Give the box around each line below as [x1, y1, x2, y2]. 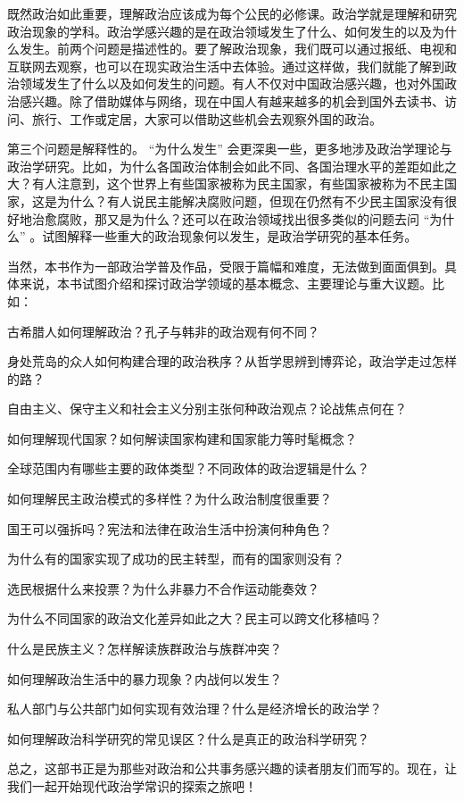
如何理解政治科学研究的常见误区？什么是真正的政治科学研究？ [7, 729, 369, 747]
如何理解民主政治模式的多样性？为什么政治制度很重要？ [7, 489, 332, 508]
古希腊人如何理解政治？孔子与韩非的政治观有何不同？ [7, 321, 319, 340]
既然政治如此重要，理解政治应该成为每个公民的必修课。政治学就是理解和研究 [7, 4, 457, 22]
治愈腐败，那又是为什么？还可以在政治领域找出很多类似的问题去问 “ [31, 209, 430, 228]
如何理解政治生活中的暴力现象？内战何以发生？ [7, 669, 282, 688]
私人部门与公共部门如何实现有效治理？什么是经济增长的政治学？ [7, 699, 382, 718]
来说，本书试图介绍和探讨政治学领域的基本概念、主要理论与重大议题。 [19, 274, 432, 293]
